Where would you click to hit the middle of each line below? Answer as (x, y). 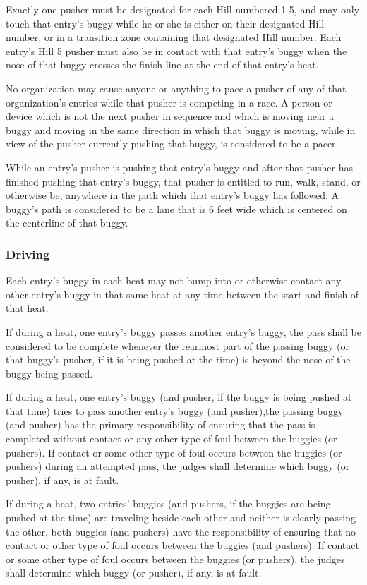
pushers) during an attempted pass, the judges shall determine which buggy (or (178, 466)
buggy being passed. (49, 373)
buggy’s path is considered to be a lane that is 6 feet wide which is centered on (176, 209)
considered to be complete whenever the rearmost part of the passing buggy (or (178, 345)
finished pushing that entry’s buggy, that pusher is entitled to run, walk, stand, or (183, 181)
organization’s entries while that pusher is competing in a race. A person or (169, 102)
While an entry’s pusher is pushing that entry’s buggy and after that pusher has (179, 167)
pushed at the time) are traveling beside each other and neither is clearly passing (181, 518)
